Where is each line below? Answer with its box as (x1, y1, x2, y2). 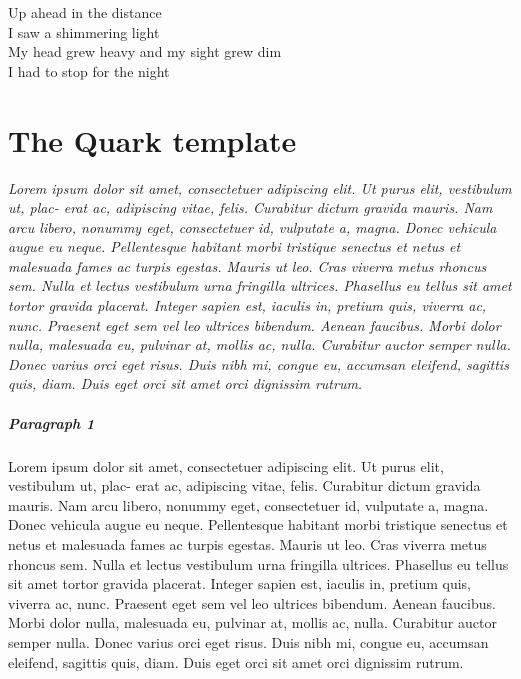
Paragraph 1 (8, 412, 95, 433)
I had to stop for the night (8, 60, 170, 81)
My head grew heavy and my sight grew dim (8, 41, 282, 62)
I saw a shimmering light (8, 21, 160, 42)
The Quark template (8, 119, 297, 160)
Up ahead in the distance (8, 2, 162, 22)
